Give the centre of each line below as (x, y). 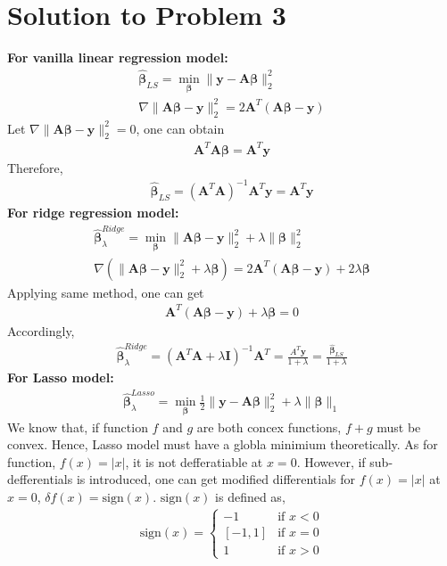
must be (399, 427)
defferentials (40, 479)
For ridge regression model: (93, 212)
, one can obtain (180, 128)
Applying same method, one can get (106, 292)
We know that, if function (78, 427)
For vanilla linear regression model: (118, 57)
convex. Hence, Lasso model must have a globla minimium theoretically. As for (223, 444)
